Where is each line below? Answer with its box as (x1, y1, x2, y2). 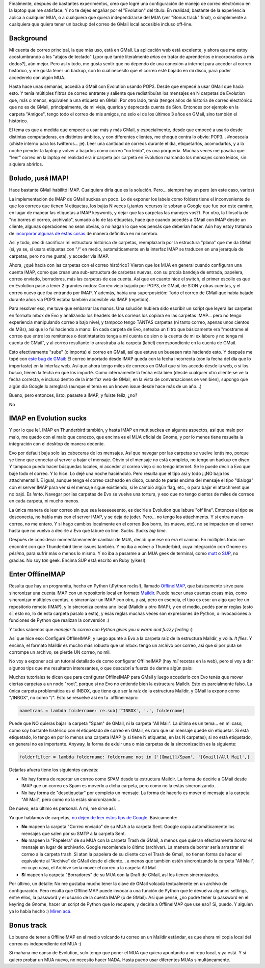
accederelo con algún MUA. (9, 74, 66, 81)
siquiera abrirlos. (9, 161, 44, 167)
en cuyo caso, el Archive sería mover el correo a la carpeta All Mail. (21, 865, 158, 871)
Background (9, 34, 48, 42)
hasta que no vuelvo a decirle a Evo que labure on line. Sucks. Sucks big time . (9, 527, 167, 533)
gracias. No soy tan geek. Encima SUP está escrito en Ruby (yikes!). (9, 557, 147, 563)
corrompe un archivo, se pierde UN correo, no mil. (9, 649, 111, 655)
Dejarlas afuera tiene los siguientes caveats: (9, 767, 99, 773)
